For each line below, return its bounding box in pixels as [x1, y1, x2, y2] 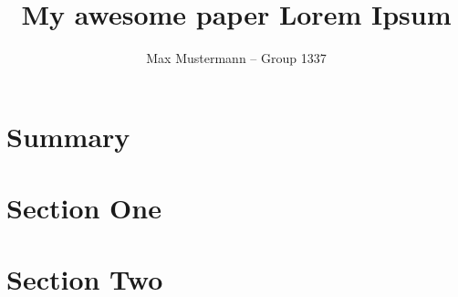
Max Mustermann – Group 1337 [146, 48, 327, 68]
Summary [6, 117, 130, 154]
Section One [6, 189, 161, 227]
